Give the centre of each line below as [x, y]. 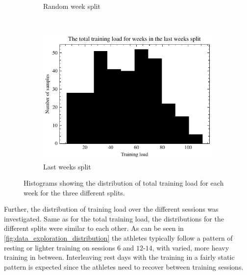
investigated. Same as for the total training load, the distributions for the [114, 218]
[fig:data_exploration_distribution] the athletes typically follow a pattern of [118, 238]
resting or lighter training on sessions [60, 247]
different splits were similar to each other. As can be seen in [94, 228]
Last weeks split [67, 166]
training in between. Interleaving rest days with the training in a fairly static [119, 257]
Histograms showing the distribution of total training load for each [124, 183]
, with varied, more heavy [191, 247]
